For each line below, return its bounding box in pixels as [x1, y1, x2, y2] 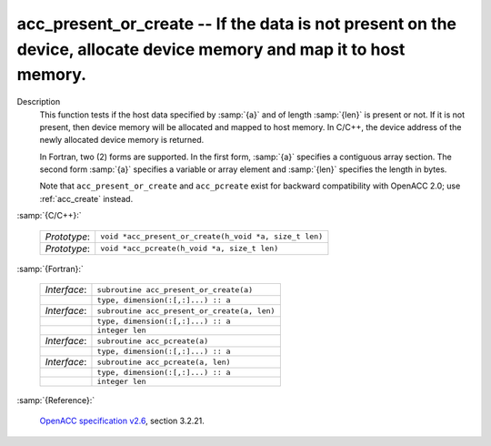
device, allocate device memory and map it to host [16, 39, 406, 59]
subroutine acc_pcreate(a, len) [96, 357, 231, 367]
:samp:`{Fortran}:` [16, 263, 84, 274]
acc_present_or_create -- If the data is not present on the [16, 14, 456, 34]
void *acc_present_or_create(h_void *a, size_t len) [100, 232, 324, 241]
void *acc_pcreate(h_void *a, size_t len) [100, 244, 279, 254]
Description [16, 96, 61, 107]
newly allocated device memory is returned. [39, 135, 205, 146]
